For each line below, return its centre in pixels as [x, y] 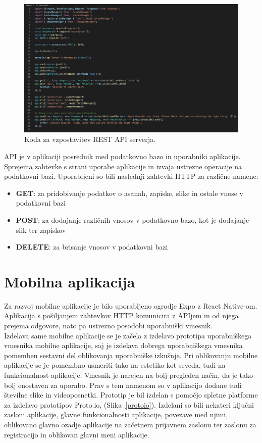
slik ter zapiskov [41, 230]
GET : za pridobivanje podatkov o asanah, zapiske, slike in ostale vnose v [130, 193]
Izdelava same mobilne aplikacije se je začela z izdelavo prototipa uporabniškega [128, 335]
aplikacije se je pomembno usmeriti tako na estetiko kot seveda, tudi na [115, 365]
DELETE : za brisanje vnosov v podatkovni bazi [92, 247]
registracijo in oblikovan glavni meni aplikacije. [77, 434]
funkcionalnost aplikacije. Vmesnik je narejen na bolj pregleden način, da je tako [129, 375]
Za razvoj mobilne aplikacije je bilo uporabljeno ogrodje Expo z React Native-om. [131, 305]
